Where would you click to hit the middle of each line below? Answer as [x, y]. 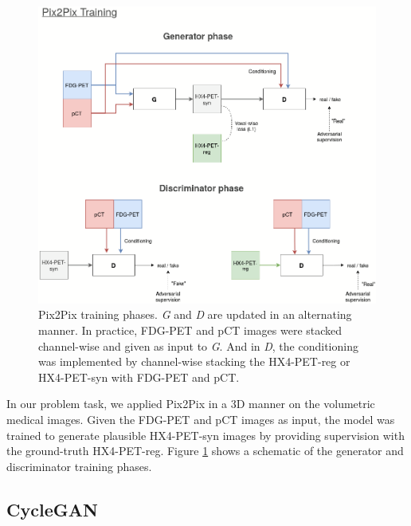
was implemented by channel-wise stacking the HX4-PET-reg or [194, 361]
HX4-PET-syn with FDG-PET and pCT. [139, 377]
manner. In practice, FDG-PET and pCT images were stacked [190, 330]
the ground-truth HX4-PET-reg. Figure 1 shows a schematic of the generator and [205, 451]
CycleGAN [52, 509]
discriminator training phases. [79, 466]
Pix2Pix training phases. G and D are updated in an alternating [195, 314]
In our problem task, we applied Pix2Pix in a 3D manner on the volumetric [191, 404]
